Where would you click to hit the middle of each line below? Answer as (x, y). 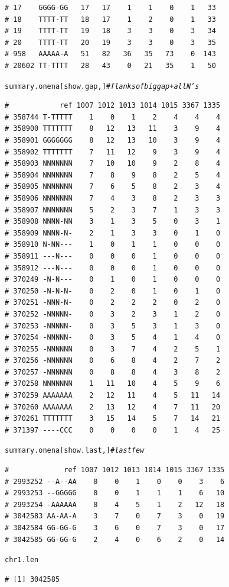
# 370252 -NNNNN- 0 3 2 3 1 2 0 (113, 314)
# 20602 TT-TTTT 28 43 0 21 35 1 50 (110, 65)
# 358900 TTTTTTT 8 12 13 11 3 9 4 (113, 129)
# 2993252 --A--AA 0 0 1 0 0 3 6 (115, 481)
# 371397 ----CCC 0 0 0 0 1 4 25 (113, 430)
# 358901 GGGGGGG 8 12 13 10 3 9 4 (113, 140)
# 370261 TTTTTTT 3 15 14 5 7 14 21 (113, 419)
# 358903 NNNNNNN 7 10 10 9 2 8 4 (113, 164)
